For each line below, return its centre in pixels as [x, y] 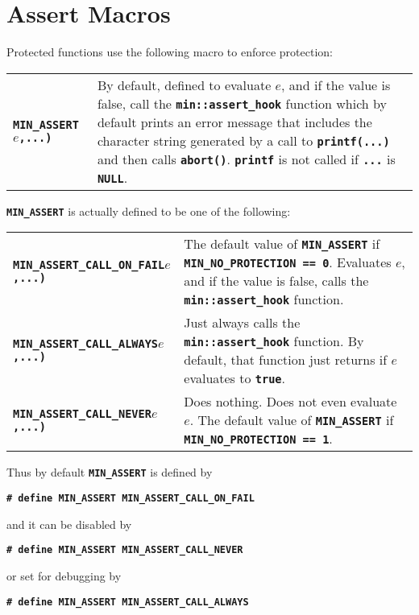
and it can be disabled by [69, 524]
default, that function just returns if [286, 360]
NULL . [112, 177]
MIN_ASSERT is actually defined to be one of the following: [149, 211]
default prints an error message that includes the [234, 122]
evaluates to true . [234, 378]
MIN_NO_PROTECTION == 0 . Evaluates [288, 262]
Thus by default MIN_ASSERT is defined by [110, 472]
